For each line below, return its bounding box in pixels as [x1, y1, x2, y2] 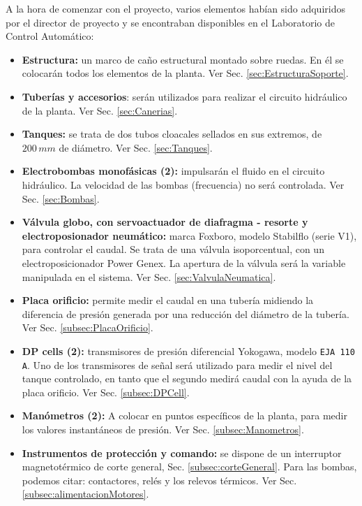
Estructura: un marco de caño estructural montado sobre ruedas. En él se [22, 52, 344, 66]
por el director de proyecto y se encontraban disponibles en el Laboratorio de [6, 15, 335, 29]
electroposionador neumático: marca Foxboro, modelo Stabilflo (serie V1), [22, 228, 357, 243]
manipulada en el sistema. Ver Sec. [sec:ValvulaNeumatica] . [22, 269, 276, 284]
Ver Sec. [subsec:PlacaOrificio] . [22, 320, 153, 335]
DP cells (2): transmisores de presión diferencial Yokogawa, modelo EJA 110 [22, 343, 355, 358]
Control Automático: [6, 29, 94, 43]
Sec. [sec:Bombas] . [22, 191, 100, 205]
